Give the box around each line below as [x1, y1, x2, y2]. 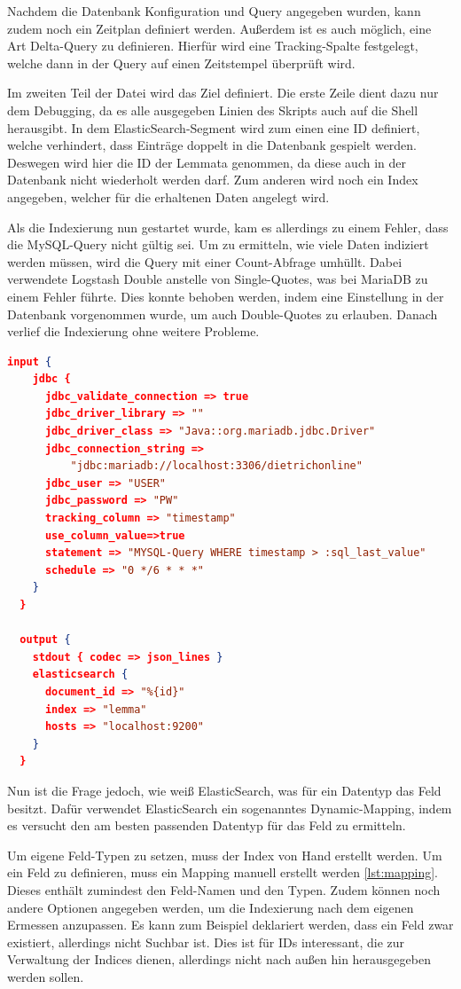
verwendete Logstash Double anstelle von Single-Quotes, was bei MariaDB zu [7, 270, 428, 288]
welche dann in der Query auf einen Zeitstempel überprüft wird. [7, 53, 356, 72]
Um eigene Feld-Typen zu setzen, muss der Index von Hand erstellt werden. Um [7, 845, 442, 864]
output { [20, 633, 71, 647]
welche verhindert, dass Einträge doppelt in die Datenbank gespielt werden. [7, 136, 418, 154]
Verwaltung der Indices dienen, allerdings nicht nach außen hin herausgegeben [7, 950, 431, 969]
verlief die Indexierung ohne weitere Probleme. [7, 322, 260, 341]
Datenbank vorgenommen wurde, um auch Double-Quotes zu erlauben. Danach [7, 304, 438, 323]
